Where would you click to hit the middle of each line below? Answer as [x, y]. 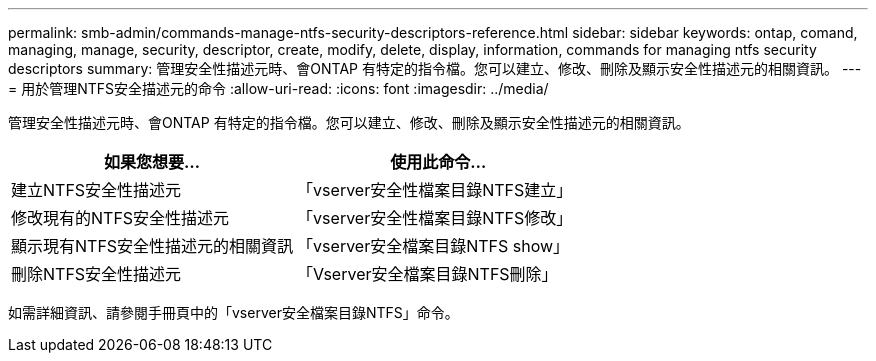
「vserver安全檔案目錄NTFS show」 [433, 246]
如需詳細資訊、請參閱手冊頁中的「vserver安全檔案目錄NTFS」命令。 [233, 312]
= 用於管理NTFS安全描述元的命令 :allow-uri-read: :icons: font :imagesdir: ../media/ [278, 88]
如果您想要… [152, 162]
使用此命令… [438, 162]
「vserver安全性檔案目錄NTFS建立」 [435, 190]
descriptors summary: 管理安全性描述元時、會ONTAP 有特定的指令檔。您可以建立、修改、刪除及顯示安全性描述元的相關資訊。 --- [435, 68]
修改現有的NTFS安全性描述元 [120, 218]
